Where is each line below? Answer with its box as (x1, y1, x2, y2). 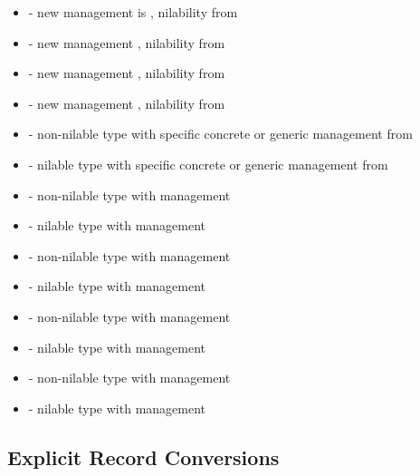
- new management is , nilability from (28, 3, 238, 21)
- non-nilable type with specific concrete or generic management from (28, 124, 413, 143)
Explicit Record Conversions (7, 442, 280, 471)
